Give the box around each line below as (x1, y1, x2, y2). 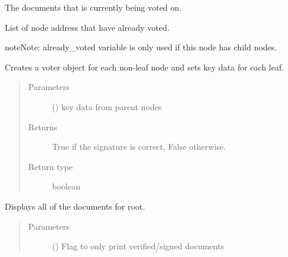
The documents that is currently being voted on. (5, 1, 182, 13)
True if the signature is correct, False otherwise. (52, 140, 226, 153)
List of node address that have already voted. (5, 21, 170, 33)
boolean (52, 180, 81, 192)
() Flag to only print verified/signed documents (52, 240, 224, 252)
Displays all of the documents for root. (5, 200, 145, 212)
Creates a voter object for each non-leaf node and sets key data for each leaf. (5, 60, 284, 73)
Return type (28, 160, 73, 172)
